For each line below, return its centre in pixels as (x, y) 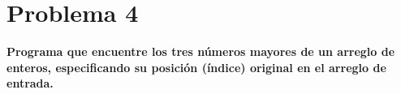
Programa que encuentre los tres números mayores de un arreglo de (201, 51)
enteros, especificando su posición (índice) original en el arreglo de (196, 67)
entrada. (30, 83)
